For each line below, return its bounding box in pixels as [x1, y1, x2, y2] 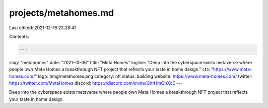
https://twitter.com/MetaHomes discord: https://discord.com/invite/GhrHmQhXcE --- [9, 80, 183, 86]
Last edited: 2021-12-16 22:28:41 [9, 25, 76, 31]
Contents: [9, 34, 29, 39]
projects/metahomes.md [9, 7, 114, 18]
